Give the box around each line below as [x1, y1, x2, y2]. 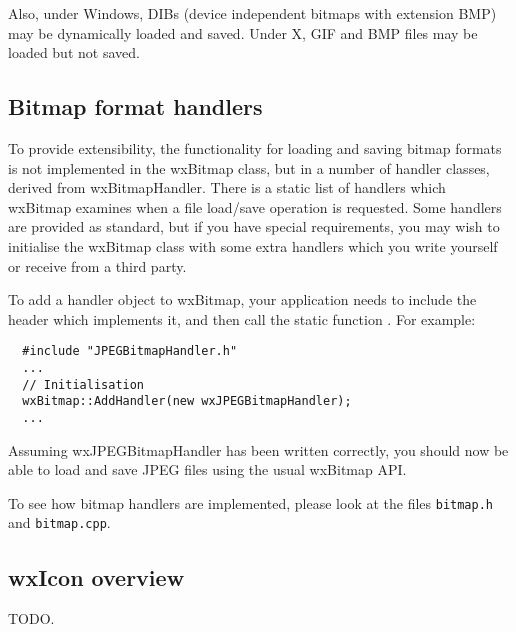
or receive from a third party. [8, 255, 187, 276]
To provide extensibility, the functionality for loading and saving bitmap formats [8, 137, 502, 158]
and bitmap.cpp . [8, 512, 111, 533]
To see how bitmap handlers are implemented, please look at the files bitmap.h [8, 492, 494, 513]
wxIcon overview [8, 561, 185, 592]
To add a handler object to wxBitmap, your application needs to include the [8, 289, 477, 310]
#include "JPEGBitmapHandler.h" [22, 344, 238, 359]
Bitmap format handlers [8, 91, 263, 122]
